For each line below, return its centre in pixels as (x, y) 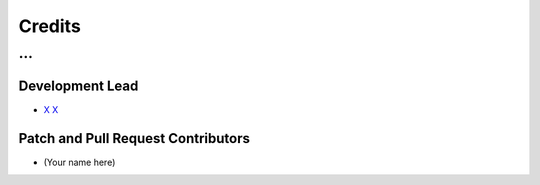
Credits (50, 26)
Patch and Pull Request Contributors (134, 138)
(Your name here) (79, 162)
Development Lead (78, 85)
